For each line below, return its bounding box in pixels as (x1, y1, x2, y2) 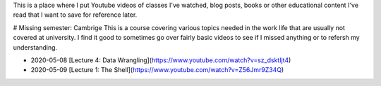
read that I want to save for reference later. (13, 10, 138, 19)
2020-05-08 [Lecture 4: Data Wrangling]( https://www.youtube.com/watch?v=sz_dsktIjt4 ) (30, 56, 291, 64)
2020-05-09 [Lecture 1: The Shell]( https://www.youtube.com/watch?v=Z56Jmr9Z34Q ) (30, 66, 284, 74)
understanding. (13, 43, 58, 52)
